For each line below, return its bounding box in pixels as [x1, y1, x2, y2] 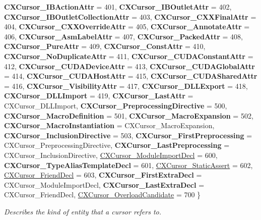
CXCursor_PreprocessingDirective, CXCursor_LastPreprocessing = [4, 140, 230, 150]
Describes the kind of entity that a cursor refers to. [4, 206, 162, 216]
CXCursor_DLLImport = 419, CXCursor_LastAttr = [4, 90, 193, 101]
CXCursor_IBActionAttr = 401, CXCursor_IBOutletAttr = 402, [4, 2, 232, 12]
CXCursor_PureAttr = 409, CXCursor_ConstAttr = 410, [4, 41, 206, 51]
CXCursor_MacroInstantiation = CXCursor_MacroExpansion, [4, 120, 215, 131]
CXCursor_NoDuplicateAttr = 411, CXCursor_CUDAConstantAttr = [4, 50, 253, 61]
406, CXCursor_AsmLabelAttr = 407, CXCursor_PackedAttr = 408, [4, 31, 243, 41]
